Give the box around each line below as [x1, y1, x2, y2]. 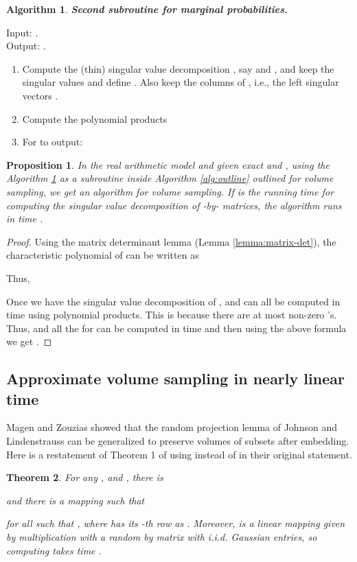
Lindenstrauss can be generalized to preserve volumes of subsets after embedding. [6, 434, 349, 448]
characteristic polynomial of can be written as [6, 248, 199, 262]
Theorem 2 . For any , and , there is [6, 470, 163, 484]
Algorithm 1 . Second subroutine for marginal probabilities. [6, 2, 288, 16]
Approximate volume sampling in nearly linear [6, 368, 345, 389]
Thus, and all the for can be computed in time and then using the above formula [6, 320, 347, 335]
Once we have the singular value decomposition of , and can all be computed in [6, 294, 341, 308]
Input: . [6, 25, 38, 39]
